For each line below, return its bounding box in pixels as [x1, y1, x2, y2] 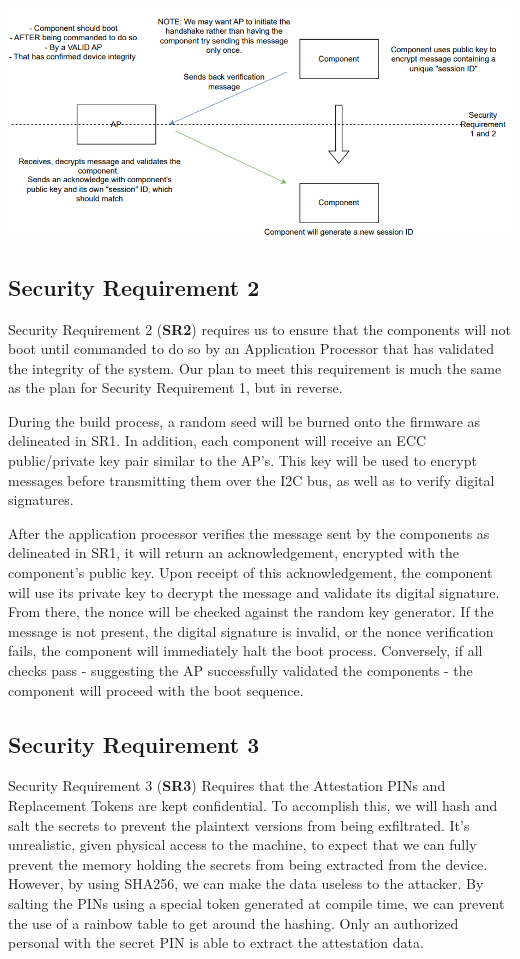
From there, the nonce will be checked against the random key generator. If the [8, 601, 494, 622]
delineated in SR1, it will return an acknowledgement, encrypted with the [8, 542, 460, 563]
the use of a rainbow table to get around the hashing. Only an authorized [8, 912, 459, 933]
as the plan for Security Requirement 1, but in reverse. [8, 377, 343, 398]
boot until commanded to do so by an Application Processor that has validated [8, 338, 494, 359]
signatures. [8, 489, 74, 510]
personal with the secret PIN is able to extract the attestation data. [8, 932, 424, 953]
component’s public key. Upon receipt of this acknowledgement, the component [8, 562, 493, 583]
